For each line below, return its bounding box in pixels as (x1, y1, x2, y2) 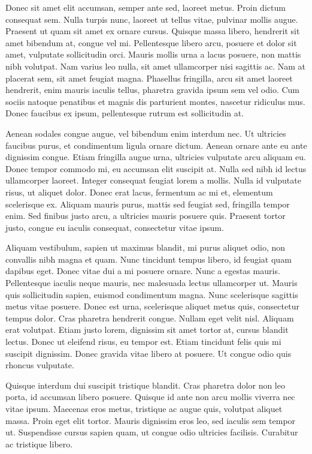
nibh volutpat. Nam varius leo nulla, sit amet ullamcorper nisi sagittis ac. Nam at (5, 59, 306, 72)
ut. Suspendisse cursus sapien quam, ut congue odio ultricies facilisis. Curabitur (5, 426, 298, 438)
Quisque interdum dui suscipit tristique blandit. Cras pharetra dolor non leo (5, 378, 285, 391)
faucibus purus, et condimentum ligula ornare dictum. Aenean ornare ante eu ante (5, 139, 307, 151)
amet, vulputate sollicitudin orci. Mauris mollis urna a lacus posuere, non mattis (5, 48, 301, 61)
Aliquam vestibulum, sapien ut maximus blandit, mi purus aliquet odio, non (5, 241, 286, 254)
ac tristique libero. (5, 437, 73, 450)
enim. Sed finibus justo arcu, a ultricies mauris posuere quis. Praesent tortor (5, 209, 286, 222)
